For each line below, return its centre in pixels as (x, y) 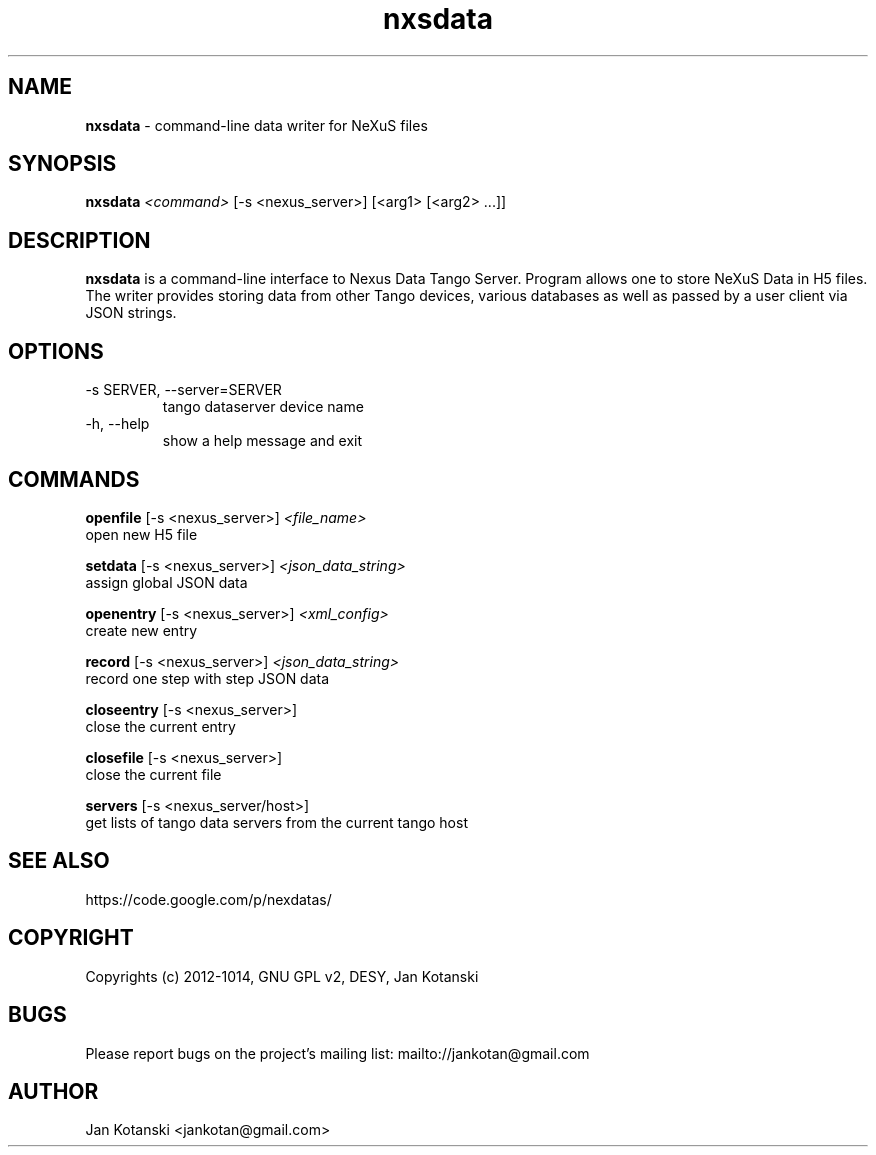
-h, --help (117, 424)
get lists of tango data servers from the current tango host (276, 822)
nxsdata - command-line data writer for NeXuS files (256, 125)
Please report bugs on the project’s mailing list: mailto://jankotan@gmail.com (337, 1053)
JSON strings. (131, 313)
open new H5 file (141, 534)
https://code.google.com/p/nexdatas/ (208, 899)
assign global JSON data (166, 582)
